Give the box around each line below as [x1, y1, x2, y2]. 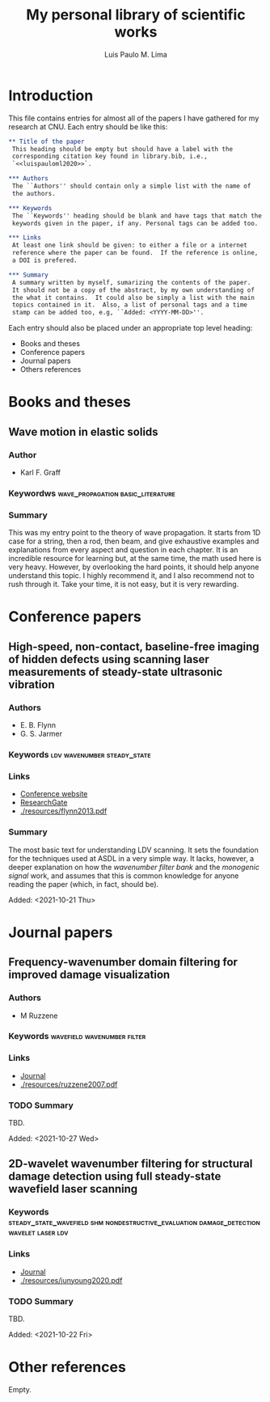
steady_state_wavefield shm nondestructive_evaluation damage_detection [8, 1217, 260, 1228]
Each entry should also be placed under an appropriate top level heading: [8, 323, 253, 333]
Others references [19, 365, 82, 374]
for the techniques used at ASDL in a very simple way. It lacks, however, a [8, 853, 255, 863]
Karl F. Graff [19, 467, 61, 478]
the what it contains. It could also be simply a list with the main [11, 293, 255, 302]
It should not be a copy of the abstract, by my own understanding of [11, 285, 255, 294]
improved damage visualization [8, 968, 171, 982]
